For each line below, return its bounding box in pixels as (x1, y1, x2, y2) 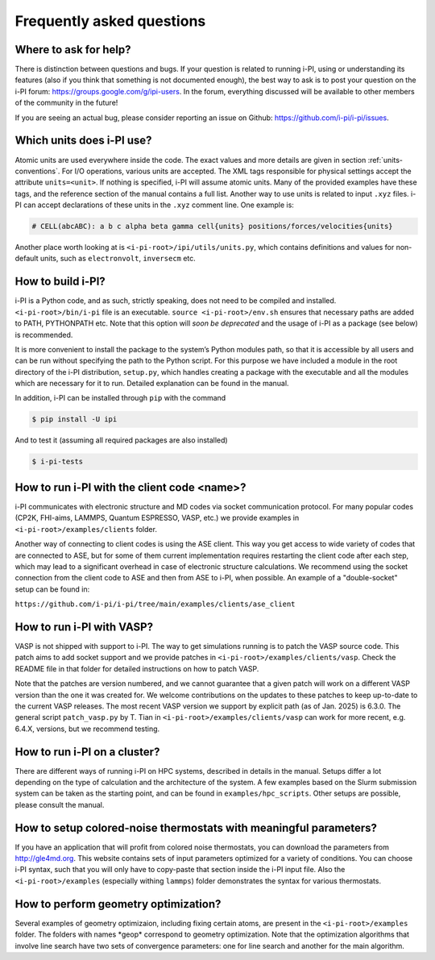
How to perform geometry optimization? (14, 897, 222, 911)
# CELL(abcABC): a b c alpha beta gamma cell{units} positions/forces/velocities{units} (31, 222, 394, 231)
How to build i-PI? (14, 275, 106, 289)
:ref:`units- (367, 155, 403, 164)
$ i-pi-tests (31, 457, 84, 467)
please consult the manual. (14, 800, 105, 809)
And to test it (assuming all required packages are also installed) (14, 435, 229, 445)
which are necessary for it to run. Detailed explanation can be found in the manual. (14, 379, 289, 389)
